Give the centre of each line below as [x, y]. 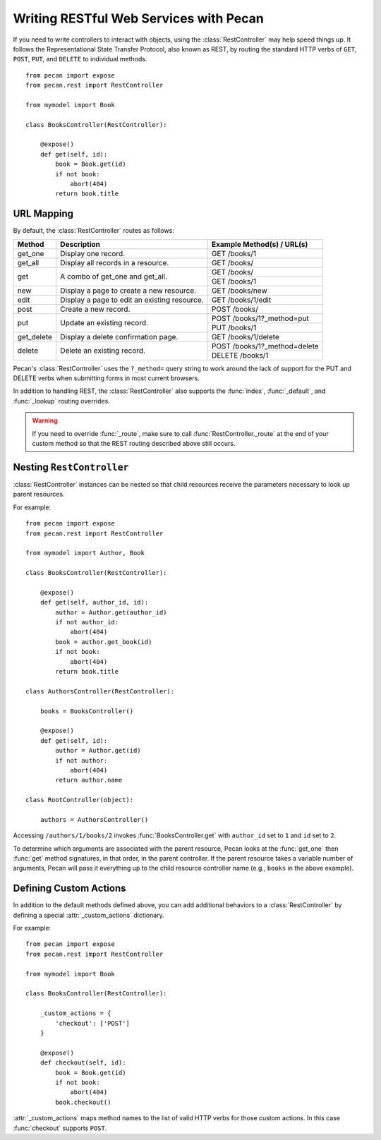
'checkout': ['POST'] [93, 1023]
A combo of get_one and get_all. [114, 277]
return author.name [89, 780]
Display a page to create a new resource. [128, 291]
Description [80, 244]
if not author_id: [87, 622]
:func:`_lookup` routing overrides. [62, 401]
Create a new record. [95, 309]
